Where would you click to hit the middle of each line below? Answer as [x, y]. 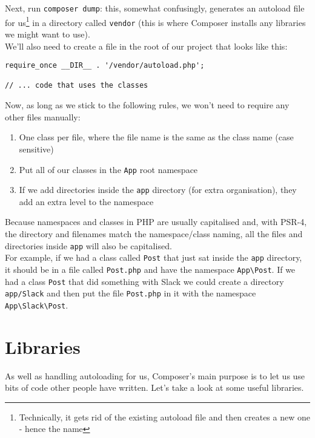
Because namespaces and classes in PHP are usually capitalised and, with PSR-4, [156, 222]
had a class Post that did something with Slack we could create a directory [144, 281]
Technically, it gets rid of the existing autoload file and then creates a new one [164, 417]
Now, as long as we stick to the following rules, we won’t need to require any [147, 105]
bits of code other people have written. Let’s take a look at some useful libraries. [154, 387]
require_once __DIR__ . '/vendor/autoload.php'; [105, 66]
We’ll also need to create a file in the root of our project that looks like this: [146, 46]
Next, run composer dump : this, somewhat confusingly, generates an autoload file [155, 8]
